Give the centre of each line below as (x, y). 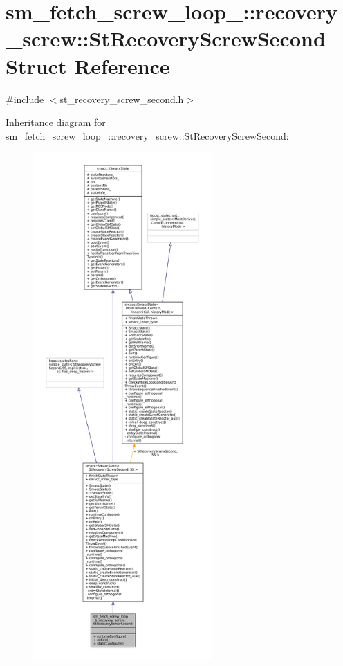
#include (25, 99)
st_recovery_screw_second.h (122, 99)
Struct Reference (88, 65)
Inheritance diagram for (56, 122)
